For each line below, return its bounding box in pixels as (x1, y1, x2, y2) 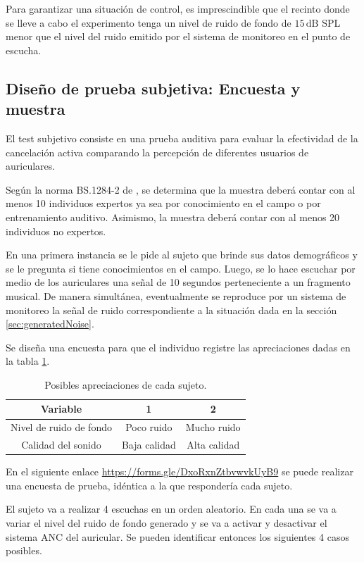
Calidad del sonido (21, 437, 101, 452)
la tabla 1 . (6, 354, 50, 368)
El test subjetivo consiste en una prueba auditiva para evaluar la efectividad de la (6, 130, 358, 145)
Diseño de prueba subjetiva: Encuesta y (6, 77, 301, 99)
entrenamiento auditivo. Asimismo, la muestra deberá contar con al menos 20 (6, 209, 340, 224)
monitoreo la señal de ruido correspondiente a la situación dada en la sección (6, 302, 337, 317)
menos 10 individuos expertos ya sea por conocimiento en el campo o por (6, 196, 321, 211)
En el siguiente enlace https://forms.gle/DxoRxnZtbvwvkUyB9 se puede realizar (6, 464, 353, 479)
